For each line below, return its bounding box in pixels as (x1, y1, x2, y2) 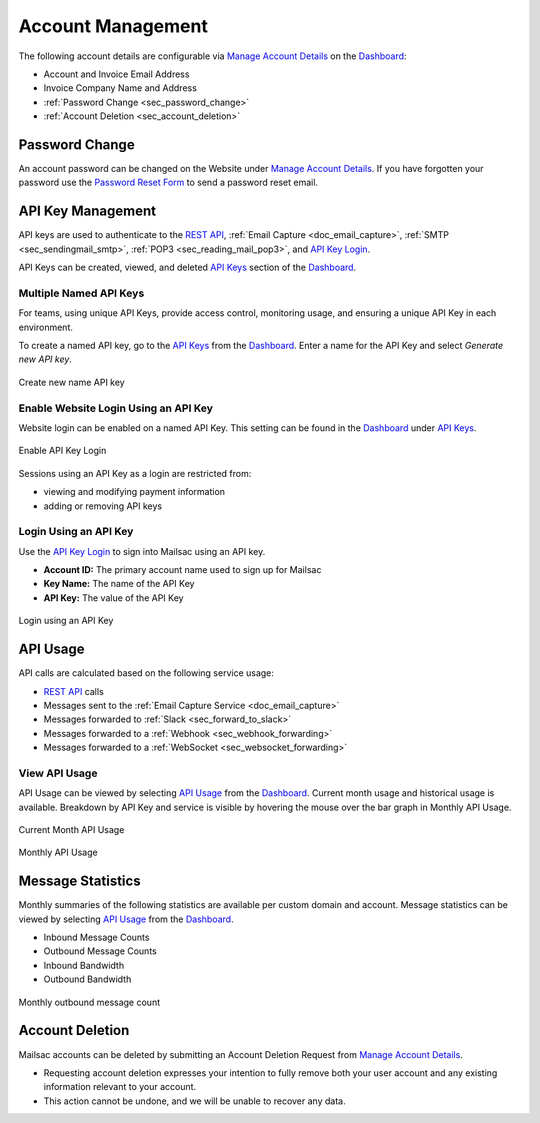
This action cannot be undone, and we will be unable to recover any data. (43, 1095, 346, 1107)
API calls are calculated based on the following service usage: (18, 667, 275, 679)
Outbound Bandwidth (43, 973, 132, 985)
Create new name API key (18, 376, 125, 388)
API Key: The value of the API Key (43, 591, 184, 604)
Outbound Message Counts (43, 945, 157, 957)
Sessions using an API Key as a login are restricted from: (18, 467, 252, 479)
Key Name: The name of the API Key (43, 578, 195, 590)
